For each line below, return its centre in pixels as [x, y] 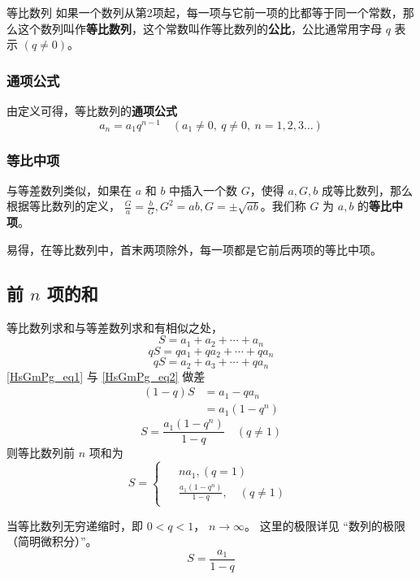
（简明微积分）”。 [52, 541]
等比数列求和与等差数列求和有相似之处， [115, 327]
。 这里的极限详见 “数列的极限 [325, 525]
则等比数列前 [41, 453]
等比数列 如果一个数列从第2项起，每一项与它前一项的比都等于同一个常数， [205, 12]
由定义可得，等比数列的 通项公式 [92, 110]
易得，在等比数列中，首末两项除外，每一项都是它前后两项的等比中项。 [194, 249]
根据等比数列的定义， [63, 206]
